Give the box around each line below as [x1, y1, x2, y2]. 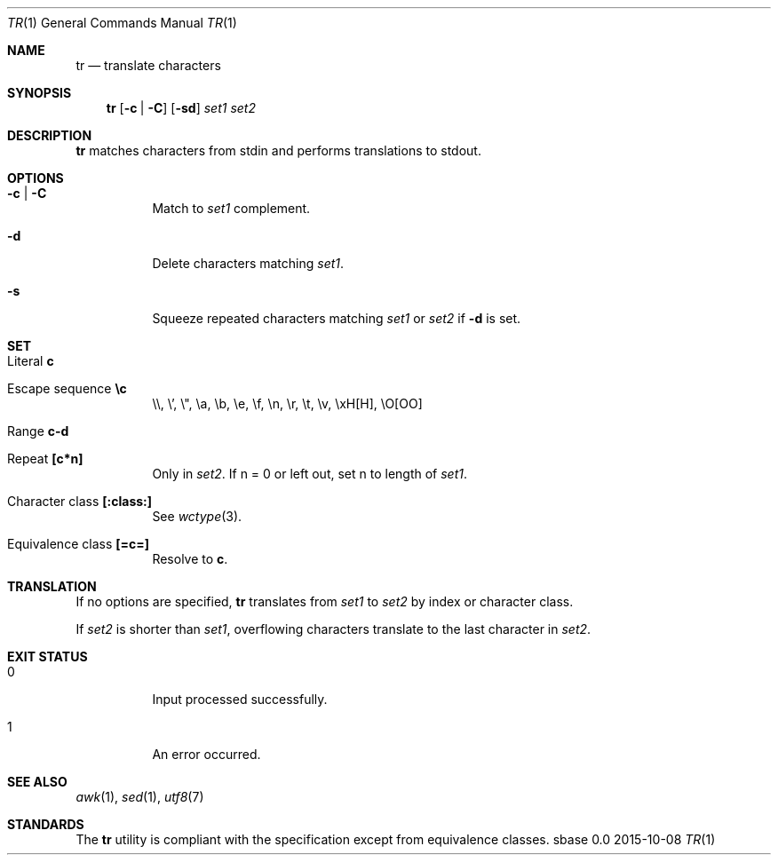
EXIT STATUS [7, 649, 88, 664]
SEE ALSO [7, 774, 67, 789]
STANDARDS [7, 817, 84, 832]
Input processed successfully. [152, 692, 328, 707]
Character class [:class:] [7, 494, 153, 509]
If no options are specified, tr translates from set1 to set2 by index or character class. [75, 594, 574, 609]
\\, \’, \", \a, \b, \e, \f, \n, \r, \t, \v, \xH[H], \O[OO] [152, 396, 423, 411]
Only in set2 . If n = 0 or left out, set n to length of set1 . [152, 466, 468, 481]
